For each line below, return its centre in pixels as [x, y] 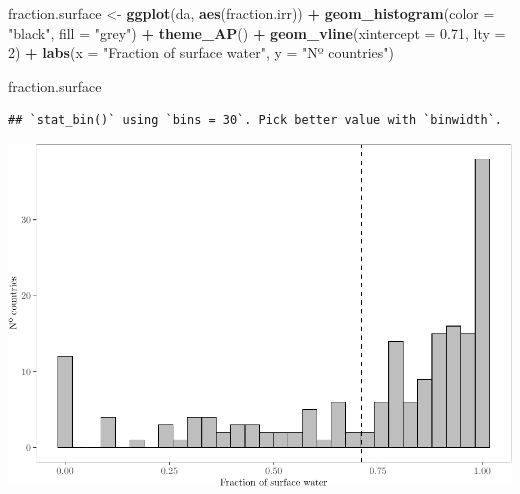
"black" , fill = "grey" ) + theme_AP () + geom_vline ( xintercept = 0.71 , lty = [257, 32]
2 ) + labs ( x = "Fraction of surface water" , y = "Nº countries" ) [201, 52]
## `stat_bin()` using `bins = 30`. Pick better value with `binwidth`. [255, 120]
